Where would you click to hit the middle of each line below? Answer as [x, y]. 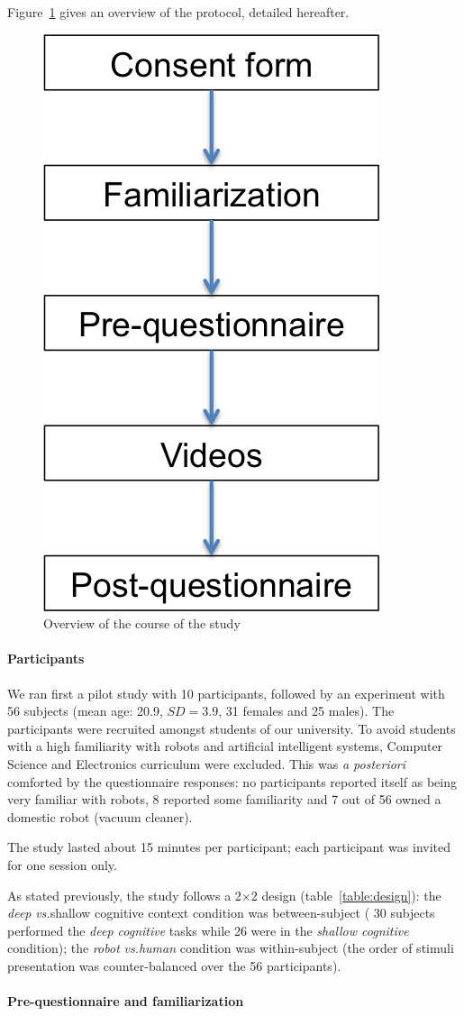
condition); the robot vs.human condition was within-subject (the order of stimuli [231, 948]
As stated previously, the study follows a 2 [124, 895]
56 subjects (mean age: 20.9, [85, 711]
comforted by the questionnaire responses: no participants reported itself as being [232, 781]
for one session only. [62, 864]
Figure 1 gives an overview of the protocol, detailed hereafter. [178, 12]
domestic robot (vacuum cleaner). [100, 816]
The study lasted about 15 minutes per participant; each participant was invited [229, 847]
